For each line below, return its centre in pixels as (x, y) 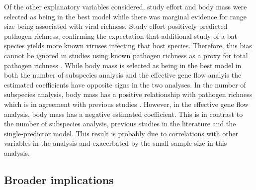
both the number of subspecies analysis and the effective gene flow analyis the (123, 75)
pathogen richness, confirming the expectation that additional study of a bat (121, 36)
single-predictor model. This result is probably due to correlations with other (121, 133)
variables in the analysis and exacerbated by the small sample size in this (116, 143)
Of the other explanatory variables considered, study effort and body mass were (126, 6)
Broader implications (59, 179)
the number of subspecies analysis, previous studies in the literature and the (120, 124)
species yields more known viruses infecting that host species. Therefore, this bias (128, 46)
